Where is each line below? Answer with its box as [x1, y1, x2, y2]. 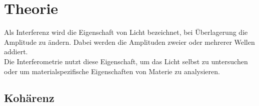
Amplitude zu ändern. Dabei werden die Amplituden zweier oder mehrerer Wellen [4, 36, 255, 47]
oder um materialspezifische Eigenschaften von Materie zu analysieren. [4, 66, 220, 76]
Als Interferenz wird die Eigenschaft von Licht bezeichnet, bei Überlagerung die [4, 27, 248, 37]
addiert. [4, 46, 28, 57]
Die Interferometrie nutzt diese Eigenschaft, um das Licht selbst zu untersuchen [4, 56, 248, 66]
